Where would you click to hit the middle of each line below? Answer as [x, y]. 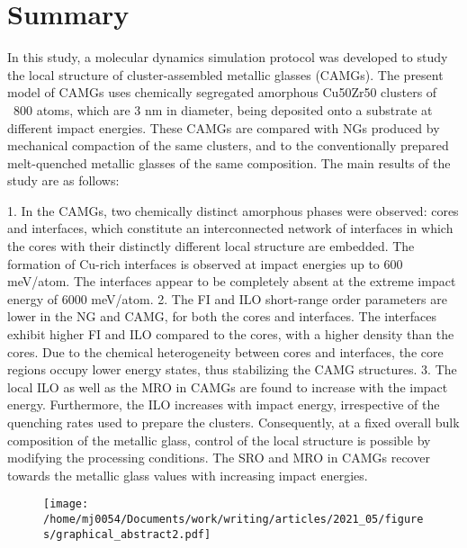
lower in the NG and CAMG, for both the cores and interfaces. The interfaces [222, 316]
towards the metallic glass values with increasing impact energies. [188, 475]
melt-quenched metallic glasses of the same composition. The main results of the [229, 162]
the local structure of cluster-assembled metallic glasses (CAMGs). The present [225, 74]
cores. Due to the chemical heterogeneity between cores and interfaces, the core [225, 351]
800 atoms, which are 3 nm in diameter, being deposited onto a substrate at [223, 109]
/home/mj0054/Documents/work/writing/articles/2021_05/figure [233, 520]
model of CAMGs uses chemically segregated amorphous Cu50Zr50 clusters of [222, 92]
